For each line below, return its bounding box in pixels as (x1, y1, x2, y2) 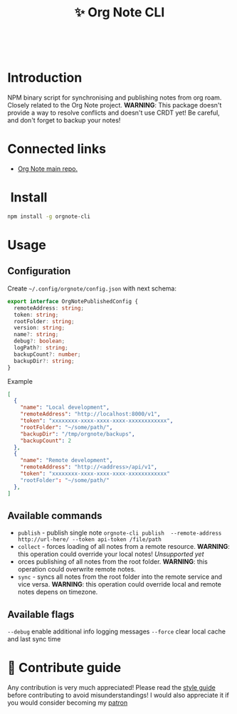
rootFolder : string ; (14, 317, 75, 325)
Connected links (7, 141, 107, 157)
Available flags (7, 608, 75, 620)
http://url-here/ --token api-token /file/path (17, 536, 162, 543)
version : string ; (14, 325, 65, 332)
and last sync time (7, 635, 61, 644)
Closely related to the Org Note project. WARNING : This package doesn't (7, 101, 222, 110)
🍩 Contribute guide (7, 660, 122, 676)
